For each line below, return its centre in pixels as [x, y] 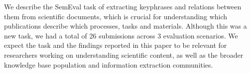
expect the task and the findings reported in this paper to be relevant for [116, 45]
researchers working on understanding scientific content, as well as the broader [124, 55]
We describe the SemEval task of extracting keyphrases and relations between [123, 6]
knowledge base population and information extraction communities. [109, 64]
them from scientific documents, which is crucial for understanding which [116, 16]
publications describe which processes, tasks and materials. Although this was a [125, 26]
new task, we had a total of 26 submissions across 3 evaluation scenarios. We [121, 35]
